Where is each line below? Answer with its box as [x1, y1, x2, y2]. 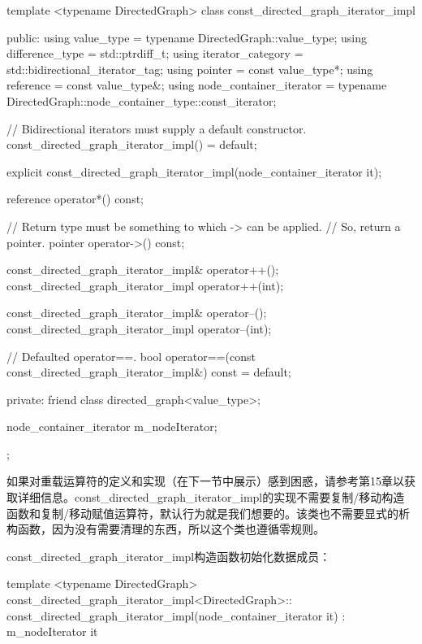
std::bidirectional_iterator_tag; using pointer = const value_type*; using [6, 60, 373, 77]
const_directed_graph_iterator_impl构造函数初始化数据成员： [6, 547, 331, 564]
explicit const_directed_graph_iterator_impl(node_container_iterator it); [6, 163, 382, 180]
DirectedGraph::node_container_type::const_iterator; [6, 92, 277, 109]
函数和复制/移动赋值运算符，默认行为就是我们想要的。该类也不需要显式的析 [6, 504, 410, 521]
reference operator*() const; [6, 190, 144, 207]
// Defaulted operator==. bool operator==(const [6, 347, 256, 364]
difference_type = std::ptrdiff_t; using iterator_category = [6, 45, 304, 62]
